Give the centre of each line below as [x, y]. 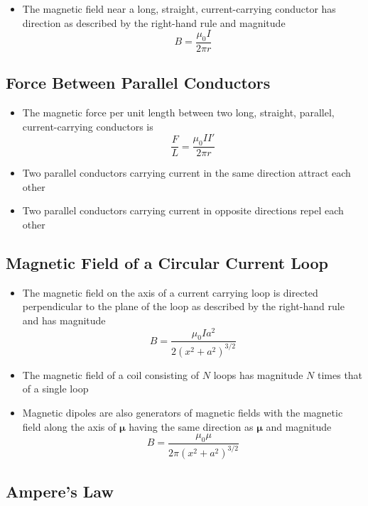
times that [340, 374]
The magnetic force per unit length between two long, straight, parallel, [178, 112]
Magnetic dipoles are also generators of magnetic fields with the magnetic [183, 413]
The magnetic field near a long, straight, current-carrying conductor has [179, 9]
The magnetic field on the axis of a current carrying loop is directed [170, 292]
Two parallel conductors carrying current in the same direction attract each [186, 173]
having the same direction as [191, 426]
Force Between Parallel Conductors [138, 83]
